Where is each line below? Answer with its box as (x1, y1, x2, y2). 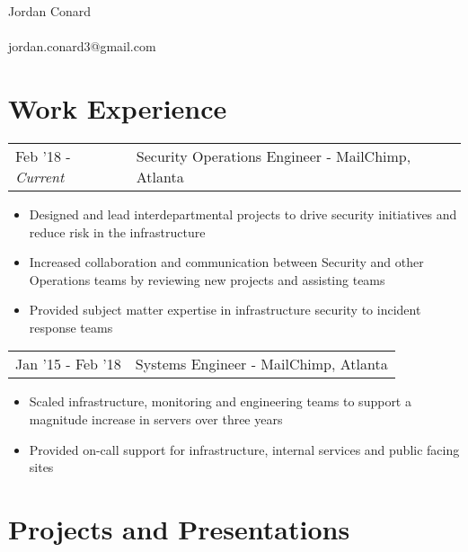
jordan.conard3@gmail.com (8, 37, 156, 56)
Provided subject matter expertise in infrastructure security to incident (29, 300, 421, 319)
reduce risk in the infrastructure (29, 222, 206, 241)
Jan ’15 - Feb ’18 (15, 353, 121, 375)
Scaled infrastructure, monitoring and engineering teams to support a (29, 392, 411, 411)
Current (15, 165, 65, 187)
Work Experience (8, 89, 227, 126)
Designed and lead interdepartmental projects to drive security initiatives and (29, 204, 457, 223)
